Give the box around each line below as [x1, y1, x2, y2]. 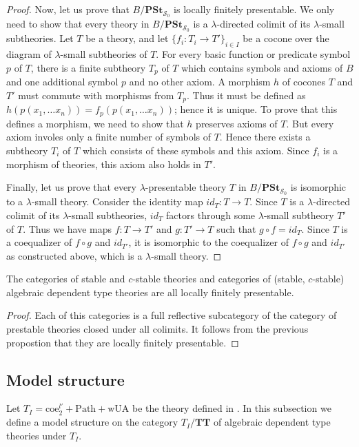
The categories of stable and [6, 271, 125, 286]
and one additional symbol [6, 74, 119, 89]
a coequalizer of [6, 235, 72, 249]
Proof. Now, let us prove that [6, 2, 130, 16]
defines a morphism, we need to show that [6, 116, 184, 130]
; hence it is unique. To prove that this [174, 102, 338, 116]
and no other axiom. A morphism [129, 74, 271, 89]
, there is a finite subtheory [30, 60, 146, 74]
